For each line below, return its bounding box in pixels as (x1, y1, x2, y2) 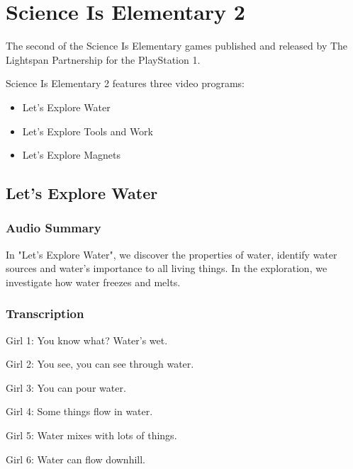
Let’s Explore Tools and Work (22, 123, 153, 138)
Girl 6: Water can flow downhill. (6, 451, 145, 466)
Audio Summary (6, 219, 101, 237)
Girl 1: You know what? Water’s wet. (6, 332, 168, 347)
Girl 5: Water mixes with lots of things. (6, 428, 177, 443)
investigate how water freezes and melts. (6, 274, 181, 289)
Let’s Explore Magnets (22, 147, 121, 162)
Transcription (6, 305, 84, 322)
